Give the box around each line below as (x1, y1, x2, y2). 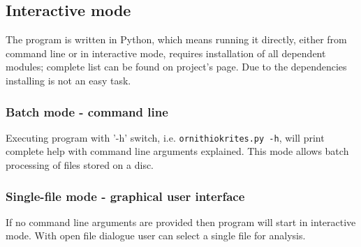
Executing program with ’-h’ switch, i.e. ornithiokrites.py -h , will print (6, 130, 325, 144)
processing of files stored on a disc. (6, 158, 154, 172)
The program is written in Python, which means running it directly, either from (6, 32, 347, 47)
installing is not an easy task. (6, 73, 131, 87)
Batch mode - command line (6, 103, 168, 120)
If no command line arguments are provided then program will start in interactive (6, 214, 356, 229)
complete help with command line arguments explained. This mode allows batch (6, 144, 349, 158)
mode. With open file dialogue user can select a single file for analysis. (6, 228, 306, 243)
